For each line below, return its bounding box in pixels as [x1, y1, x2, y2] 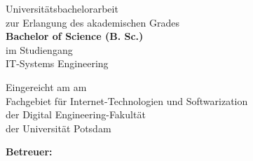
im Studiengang [6, 42, 73, 57]
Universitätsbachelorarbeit [6, 1, 118, 15]
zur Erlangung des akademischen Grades [6, 15, 179, 29]
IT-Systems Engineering [6, 56, 109, 71]
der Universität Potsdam [6, 120, 111, 135]
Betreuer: [6, 144, 53, 159]
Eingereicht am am [6, 79, 87, 94]
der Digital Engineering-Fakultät [6, 107, 146, 122]
